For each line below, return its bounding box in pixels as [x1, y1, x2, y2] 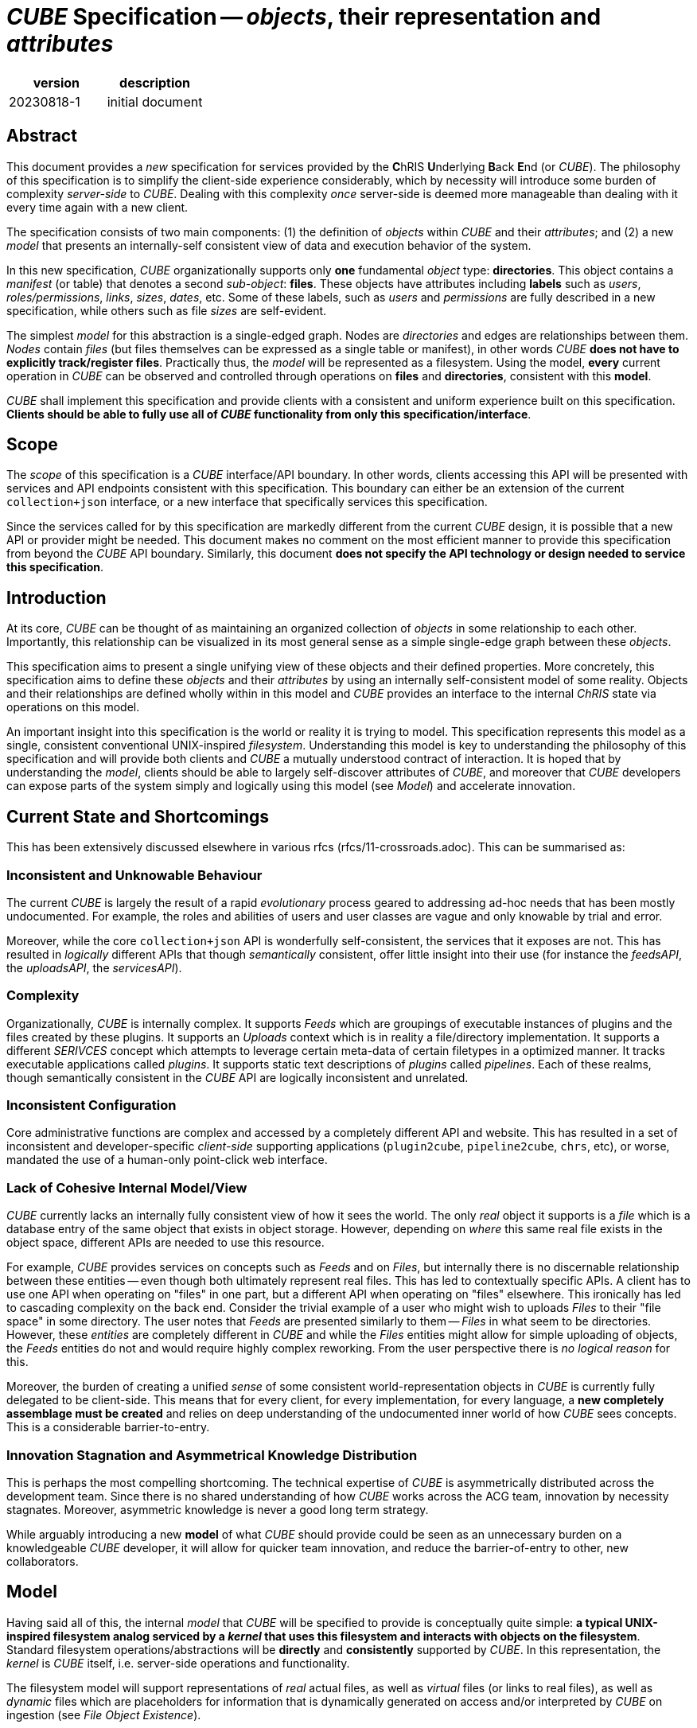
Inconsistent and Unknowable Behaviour [6, 866, 263, 883]
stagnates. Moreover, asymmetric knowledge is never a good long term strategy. [6, 1502, 429, 1516]
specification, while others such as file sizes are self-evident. [6, 303, 327, 317]
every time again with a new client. [6, 200, 189, 214]
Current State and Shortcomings [6, 806, 270, 827]
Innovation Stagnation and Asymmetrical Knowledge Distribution [6, 1446, 418, 1463]
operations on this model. [6, 700, 140, 714]
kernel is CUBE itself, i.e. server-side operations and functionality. [6, 1656, 350, 1670]
